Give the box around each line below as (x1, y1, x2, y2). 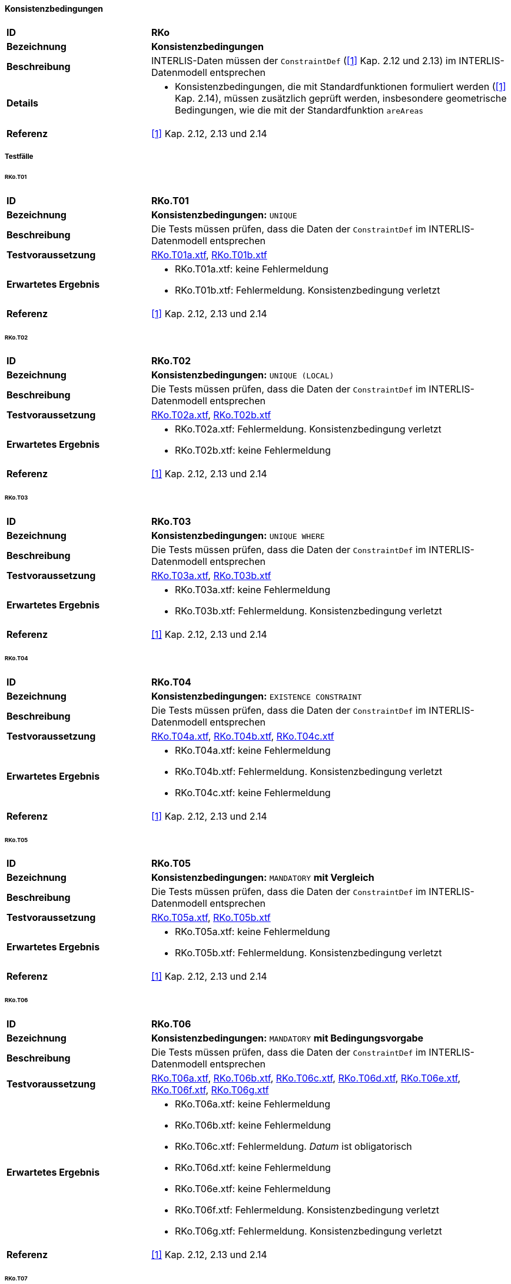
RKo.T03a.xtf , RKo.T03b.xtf (151, 570, 271, 582)
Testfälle (5, 152, 34, 161)
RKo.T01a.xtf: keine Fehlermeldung (174, 262, 328, 275)
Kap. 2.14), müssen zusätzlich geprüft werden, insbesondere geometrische (174, 92, 507, 104)
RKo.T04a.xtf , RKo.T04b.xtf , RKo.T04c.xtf (151, 730, 334, 742)
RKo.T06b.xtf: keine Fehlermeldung (174, 1119, 331, 1132)
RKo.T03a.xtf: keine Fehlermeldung (174, 584, 331, 596)
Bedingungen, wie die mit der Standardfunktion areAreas (174, 104, 424, 116)
